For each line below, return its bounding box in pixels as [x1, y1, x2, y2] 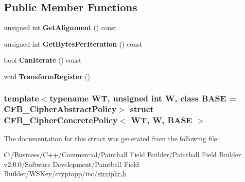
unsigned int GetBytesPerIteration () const [4, 38, 142, 49]
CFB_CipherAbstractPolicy [4, 103, 117, 115]
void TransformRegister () [4, 71, 90, 81]
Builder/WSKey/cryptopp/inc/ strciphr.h [4, 168, 126, 179]
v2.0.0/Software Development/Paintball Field [4, 159, 139, 169]
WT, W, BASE [131, 114, 192, 126]
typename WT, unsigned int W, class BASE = [49, 92, 237, 104]
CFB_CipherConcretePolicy [4, 114, 118, 126]
